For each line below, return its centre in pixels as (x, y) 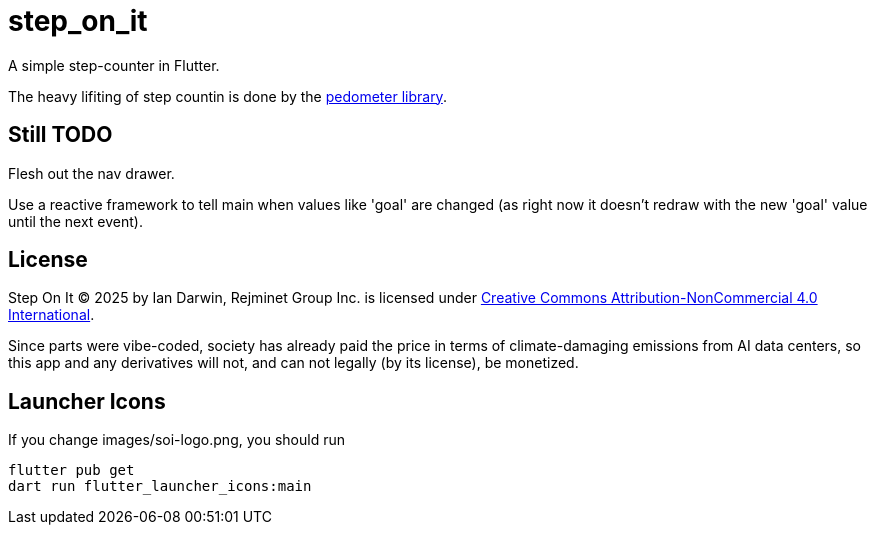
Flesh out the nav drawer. (91, 173)
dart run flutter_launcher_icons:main (160, 486)
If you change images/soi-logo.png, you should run (176, 440)
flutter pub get (71, 470)
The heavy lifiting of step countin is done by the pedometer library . (227, 96)
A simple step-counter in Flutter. (114, 65)
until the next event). (75, 221)
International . (51, 315)
